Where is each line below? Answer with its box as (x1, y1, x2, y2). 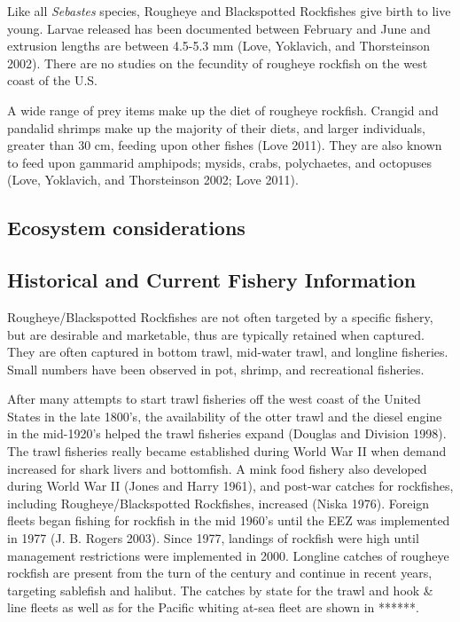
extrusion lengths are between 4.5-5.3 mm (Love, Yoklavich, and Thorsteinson (7, 36, 430, 55)
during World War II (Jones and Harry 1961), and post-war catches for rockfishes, (7, 476, 454, 495)
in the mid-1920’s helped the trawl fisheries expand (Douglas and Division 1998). (7, 424, 447, 443)
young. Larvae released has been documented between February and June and (7, 19, 431, 37)
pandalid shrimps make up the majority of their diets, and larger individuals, (7, 118, 425, 137)
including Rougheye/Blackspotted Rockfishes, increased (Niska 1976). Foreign (7, 493, 430, 512)
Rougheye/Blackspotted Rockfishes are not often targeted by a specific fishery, (7, 307, 433, 326)
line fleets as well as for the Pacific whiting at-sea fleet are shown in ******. (7, 598, 419, 617)
